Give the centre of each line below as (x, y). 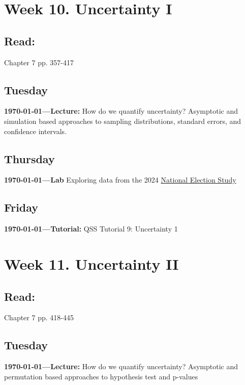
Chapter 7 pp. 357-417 (39, 62)
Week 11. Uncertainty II (91, 263)
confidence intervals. (36, 131)
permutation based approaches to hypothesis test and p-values (101, 376)
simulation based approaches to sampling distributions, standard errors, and (123, 121)
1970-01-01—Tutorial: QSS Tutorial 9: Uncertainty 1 (91, 229)
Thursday (29, 158)
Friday (21, 207)
